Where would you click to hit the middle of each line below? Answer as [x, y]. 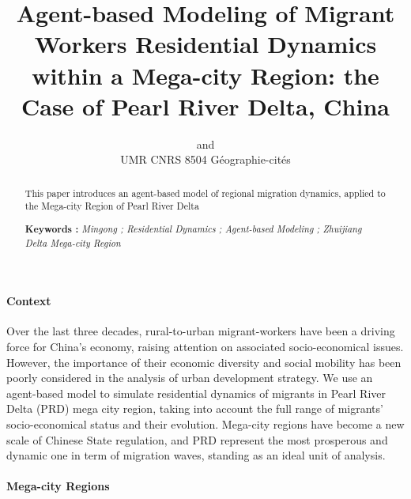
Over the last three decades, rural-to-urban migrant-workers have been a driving [201, 331]
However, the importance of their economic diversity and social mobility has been [204, 362]
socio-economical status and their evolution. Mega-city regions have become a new [205, 423]
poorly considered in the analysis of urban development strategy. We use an [190, 378]
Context [29, 301]
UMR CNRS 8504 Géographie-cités [205, 159]
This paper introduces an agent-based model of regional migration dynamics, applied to [205, 193]
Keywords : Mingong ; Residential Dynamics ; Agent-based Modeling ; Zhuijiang [193, 229]
